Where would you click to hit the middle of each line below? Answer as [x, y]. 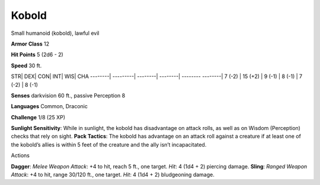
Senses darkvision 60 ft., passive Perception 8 [68, 95]
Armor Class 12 [30, 44]
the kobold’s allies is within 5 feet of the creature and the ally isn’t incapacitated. [109, 144]
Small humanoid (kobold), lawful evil [55, 33]
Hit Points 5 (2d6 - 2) [37, 55]
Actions [20, 155]
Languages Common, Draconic [49, 106]
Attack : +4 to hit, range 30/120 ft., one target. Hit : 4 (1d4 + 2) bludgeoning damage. [113, 175]
